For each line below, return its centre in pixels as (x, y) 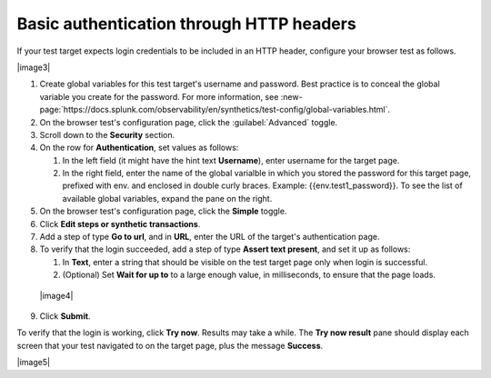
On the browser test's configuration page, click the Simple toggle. (163, 211)
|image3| (34, 67)
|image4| (56, 295)
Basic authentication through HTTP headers (186, 24)
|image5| (33, 363)
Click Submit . (65, 316)
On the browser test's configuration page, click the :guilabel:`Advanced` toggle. (189, 122)
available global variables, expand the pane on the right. (167, 198)
